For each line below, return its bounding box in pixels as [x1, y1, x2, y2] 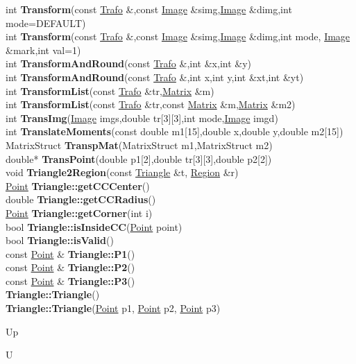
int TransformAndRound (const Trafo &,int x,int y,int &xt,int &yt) [6, 69, 304, 84]
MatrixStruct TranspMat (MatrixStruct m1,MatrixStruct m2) [6, 137, 273, 152]
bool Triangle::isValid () [6, 233, 114, 248]
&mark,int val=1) [6, 42, 81, 57]
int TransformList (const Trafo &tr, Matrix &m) [6, 83, 214, 98]
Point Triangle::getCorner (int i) [6, 205, 153, 220]
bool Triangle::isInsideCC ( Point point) [6, 219, 183, 234]
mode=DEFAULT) [6, 15, 86, 30]
